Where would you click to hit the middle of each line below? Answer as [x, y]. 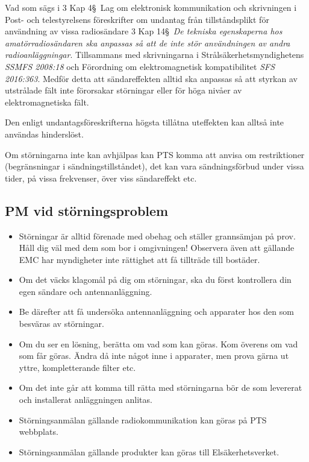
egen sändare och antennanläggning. [86, 291]
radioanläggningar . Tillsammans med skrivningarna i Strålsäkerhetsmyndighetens [154, 55]
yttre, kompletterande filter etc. [77, 367]
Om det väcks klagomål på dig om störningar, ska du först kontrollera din [155, 280]
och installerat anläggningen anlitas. [86, 400]
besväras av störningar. [61, 324]
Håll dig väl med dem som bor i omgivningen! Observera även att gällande [157, 248]
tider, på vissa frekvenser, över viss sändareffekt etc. [101, 178]
